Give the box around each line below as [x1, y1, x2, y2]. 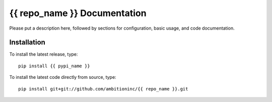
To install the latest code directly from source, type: [9, 74, 116, 80]
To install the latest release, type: [9, 51, 78, 57]
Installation [9, 38, 45, 47]
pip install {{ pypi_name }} [18, 63, 90, 69]
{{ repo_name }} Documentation [9, 8, 147, 19]
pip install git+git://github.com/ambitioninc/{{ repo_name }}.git [18, 86, 188, 91]
